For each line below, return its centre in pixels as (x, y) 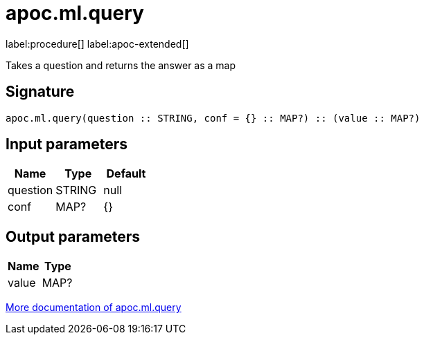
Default (126, 174)
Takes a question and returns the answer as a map (121, 65)
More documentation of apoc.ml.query (94, 308)
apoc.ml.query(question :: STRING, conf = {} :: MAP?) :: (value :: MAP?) (213, 118)
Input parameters (67, 144)
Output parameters (73, 236)
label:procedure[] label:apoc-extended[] (97, 44)
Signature (40, 92)
